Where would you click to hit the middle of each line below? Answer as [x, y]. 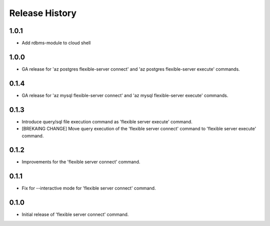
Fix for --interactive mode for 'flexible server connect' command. [89, 188]
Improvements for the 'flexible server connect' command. [81, 162]
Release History [43, 13]
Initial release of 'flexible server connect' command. [75, 214]
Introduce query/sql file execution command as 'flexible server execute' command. [107, 122]
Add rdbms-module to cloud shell [56, 43]
